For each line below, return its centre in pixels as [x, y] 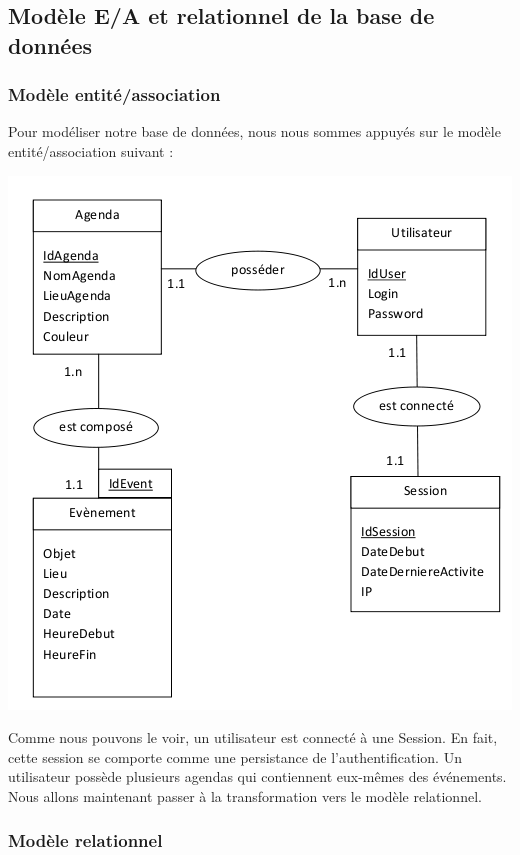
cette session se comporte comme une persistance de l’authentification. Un [235, 756]
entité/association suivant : [91, 150]
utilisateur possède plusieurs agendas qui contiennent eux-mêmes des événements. [257, 776]
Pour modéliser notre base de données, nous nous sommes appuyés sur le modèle [254, 131]
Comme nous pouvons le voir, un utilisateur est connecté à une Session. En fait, [253, 737]
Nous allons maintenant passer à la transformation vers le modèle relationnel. [245, 795]
